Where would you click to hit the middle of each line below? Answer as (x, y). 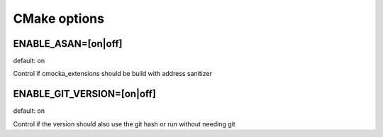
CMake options (59, 18)
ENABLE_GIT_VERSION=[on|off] (84, 94)
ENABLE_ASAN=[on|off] (68, 44)
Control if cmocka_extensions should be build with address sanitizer (113, 74)
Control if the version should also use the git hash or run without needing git (124, 124)
